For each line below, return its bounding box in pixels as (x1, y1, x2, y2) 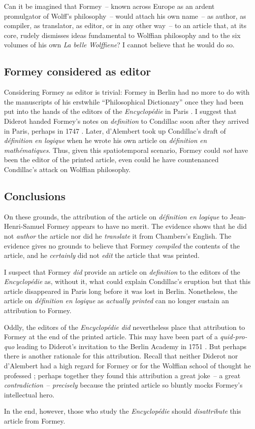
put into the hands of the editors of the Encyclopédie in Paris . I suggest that (4, 106, 237, 116)
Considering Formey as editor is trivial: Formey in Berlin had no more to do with (4, 87, 250, 97)
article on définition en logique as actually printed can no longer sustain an (4, 295, 229, 306)
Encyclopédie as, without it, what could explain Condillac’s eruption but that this (4, 276, 251, 286)
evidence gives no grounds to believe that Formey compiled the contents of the (4, 240, 240, 250)
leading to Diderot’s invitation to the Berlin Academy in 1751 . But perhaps (16, 341, 247, 351)
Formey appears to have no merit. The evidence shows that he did (47, 221, 247, 231)
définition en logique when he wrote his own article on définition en (4, 135, 207, 145)
